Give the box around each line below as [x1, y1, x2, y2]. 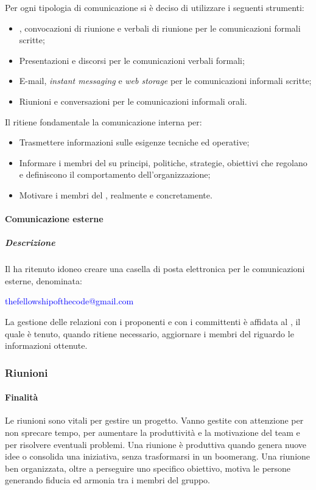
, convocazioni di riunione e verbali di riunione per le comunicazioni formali [19, 21, 301, 34]
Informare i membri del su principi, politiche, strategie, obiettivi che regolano [19, 156, 307, 169]
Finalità [5, 391, 38, 404]
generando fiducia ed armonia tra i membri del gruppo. [5, 474, 211, 486]
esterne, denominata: [5, 274, 82, 287]
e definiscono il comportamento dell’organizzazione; [19, 168, 211, 181]
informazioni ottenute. [5, 339, 88, 352]
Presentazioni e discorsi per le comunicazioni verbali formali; [19, 54, 245, 66]
